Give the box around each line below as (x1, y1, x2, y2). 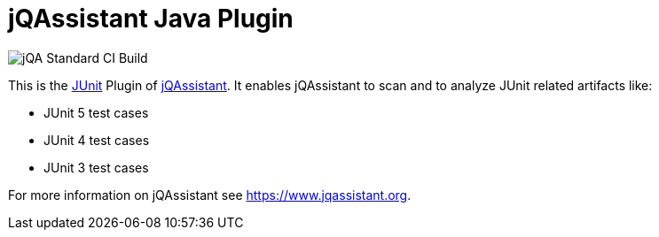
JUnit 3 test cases (43, 159, 149, 175)
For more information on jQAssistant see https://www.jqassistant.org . (8, 187, 412, 203)
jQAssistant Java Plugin (8, 4, 294, 34)
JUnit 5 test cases (43, 104, 149, 120)
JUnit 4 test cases (43, 132, 150, 148)
